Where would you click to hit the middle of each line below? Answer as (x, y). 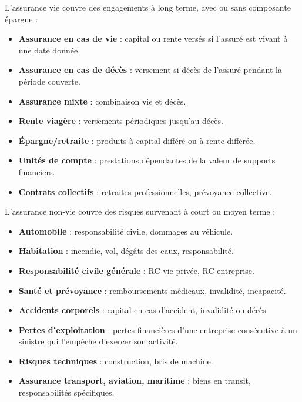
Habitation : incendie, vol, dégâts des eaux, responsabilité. (126, 251)
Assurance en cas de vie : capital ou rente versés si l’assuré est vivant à (153, 38)
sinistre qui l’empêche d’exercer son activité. (98, 341)
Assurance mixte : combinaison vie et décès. (102, 101)
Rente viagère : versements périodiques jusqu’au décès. (121, 121)
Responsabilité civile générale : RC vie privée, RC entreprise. (136, 270)
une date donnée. (49, 50)
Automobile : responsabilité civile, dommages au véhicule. (126, 231)
